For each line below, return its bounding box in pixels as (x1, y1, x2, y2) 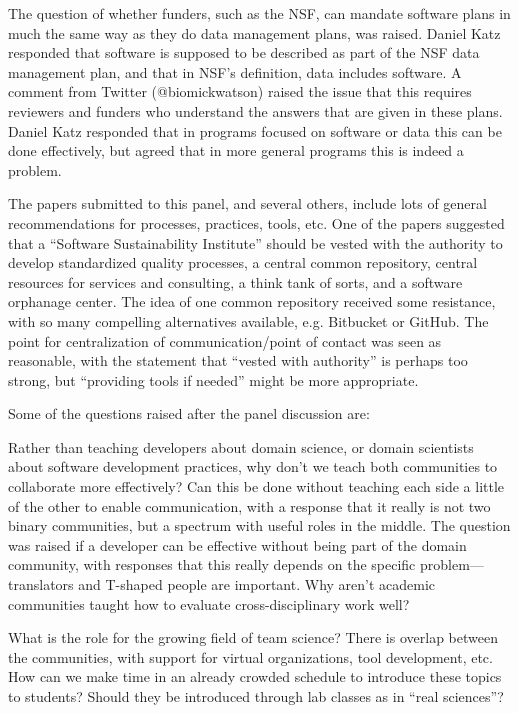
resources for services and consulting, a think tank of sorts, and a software (8, 271, 463, 292)
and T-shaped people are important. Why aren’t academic (78, 574, 436, 595)
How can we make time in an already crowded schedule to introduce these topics (8, 666, 502, 687)
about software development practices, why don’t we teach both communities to (8, 456, 498, 477)
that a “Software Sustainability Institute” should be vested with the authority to (8, 232, 503, 253)
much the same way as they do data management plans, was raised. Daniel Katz (8, 22, 501, 43)
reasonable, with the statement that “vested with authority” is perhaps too (8, 350, 468, 371)
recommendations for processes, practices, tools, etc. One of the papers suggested (8, 212, 505, 233)
